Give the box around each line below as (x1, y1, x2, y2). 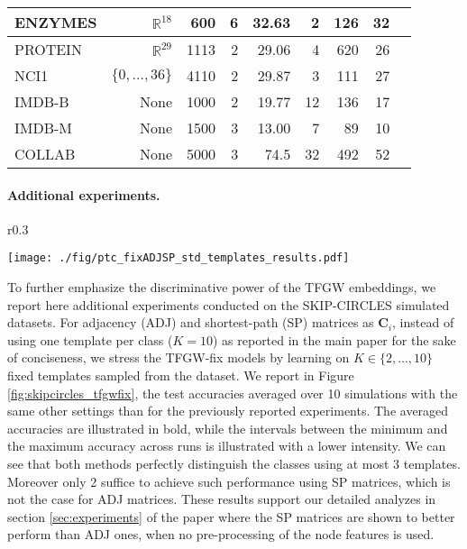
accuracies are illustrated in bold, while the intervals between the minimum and (7, 418, 448, 437)
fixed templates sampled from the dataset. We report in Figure (7, 366, 354, 385)
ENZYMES (14, 12, 97, 32)
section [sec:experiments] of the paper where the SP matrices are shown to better (7, 507, 455, 526)
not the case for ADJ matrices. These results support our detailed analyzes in (7, 490, 436, 508)
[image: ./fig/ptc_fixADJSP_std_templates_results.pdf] (7, 252, 350, 265)
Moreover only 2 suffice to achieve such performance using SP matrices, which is (7, 471, 451, 490)
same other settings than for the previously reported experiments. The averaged (7, 401, 449, 420)
